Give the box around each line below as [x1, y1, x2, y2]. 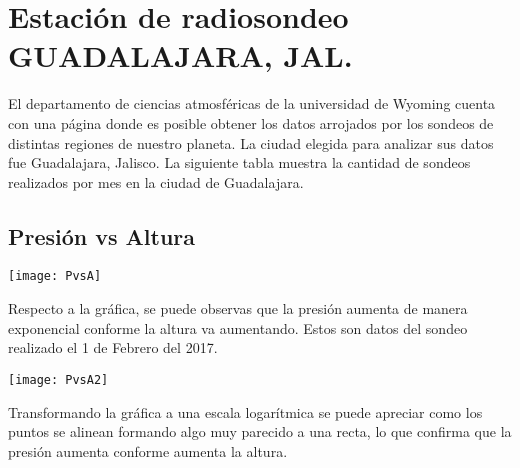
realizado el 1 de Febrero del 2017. [8, 337, 218, 358]
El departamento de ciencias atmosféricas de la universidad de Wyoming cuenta [8, 93, 496, 114]
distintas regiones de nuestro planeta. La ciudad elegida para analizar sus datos [8, 132, 494, 153]
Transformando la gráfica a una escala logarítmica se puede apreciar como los [8, 401, 483, 422]
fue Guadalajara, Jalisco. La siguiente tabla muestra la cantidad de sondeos [8, 152, 471, 173]
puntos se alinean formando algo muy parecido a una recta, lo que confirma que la [8, 421, 512, 442]
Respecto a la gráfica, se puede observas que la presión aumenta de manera [8, 298, 468, 319]
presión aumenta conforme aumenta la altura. [8, 440, 288, 461]
